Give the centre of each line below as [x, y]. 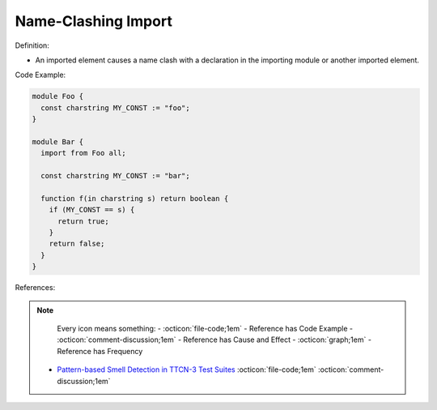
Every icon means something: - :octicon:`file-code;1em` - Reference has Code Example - [205, 328]
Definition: [32, 45]
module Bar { [58, 141]
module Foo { [58, 96]
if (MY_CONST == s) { [92, 210]
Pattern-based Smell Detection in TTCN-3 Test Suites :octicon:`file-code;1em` [187, 369]
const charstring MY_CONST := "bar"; [115, 176]
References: [35, 288]
